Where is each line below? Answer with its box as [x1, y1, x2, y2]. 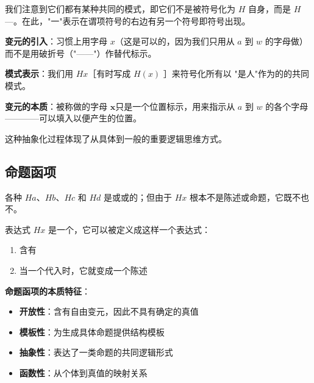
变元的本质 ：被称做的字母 [5, 99, 107, 112]
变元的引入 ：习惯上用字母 [5, 35, 107, 48]
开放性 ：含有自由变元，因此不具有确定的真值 [19, 305, 199, 318]
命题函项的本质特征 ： [5, 284, 90, 297]
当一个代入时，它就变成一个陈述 [19, 263, 148, 276]
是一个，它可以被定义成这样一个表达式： [48, 223, 210, 235]
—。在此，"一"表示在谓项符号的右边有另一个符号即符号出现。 [5, 14, 251, 27]
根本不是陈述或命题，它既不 [189, 190, 301, 203]
